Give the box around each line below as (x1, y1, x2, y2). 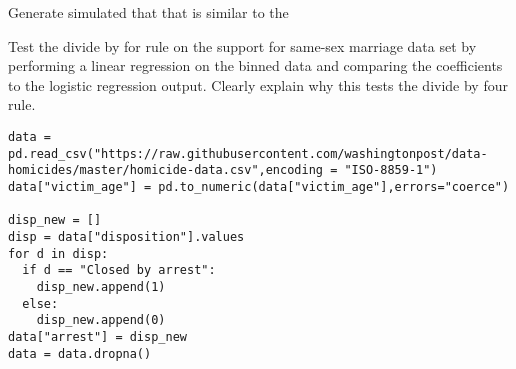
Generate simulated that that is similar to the (8, 2, 289, 22)
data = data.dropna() (8, 346, 152, 361)
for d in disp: (8, 246, 109, 261)
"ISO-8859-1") (344, 163, 438, 178)
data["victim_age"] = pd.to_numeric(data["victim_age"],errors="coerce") (8, 179, 510, 194)
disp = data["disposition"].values (8, 229, 245, 244)
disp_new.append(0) (36, 313, 166, 328)
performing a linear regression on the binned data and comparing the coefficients (8, 55, 503, 76)
